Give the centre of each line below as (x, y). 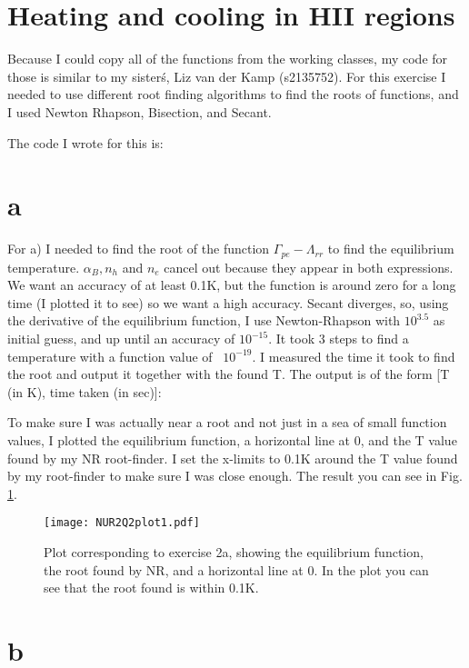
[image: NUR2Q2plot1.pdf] (122, 523)
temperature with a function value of (110, 356)
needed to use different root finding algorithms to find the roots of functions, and (233, 94)
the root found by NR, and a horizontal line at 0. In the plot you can (236, 569)
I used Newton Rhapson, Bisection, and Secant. (140, 111)
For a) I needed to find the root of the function (139, 249)
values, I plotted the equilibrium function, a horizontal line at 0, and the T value (232, 440)
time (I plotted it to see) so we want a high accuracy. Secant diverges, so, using (228, 302)
